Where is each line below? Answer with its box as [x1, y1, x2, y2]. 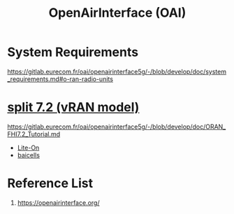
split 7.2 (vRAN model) [7, 99, 140, 115]
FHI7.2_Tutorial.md [7, 129, 61, 138]
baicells [17, 150, 41, 159]
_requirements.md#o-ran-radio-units [7, 75, 114, 83]
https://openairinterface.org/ [17, 198, 100, 207]
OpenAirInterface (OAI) [48, 5, 187, 21]
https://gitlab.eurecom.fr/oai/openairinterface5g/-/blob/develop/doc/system [7, 67, 227, 76]
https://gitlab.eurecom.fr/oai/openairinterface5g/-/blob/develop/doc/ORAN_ [7, 122, 226, 131]
